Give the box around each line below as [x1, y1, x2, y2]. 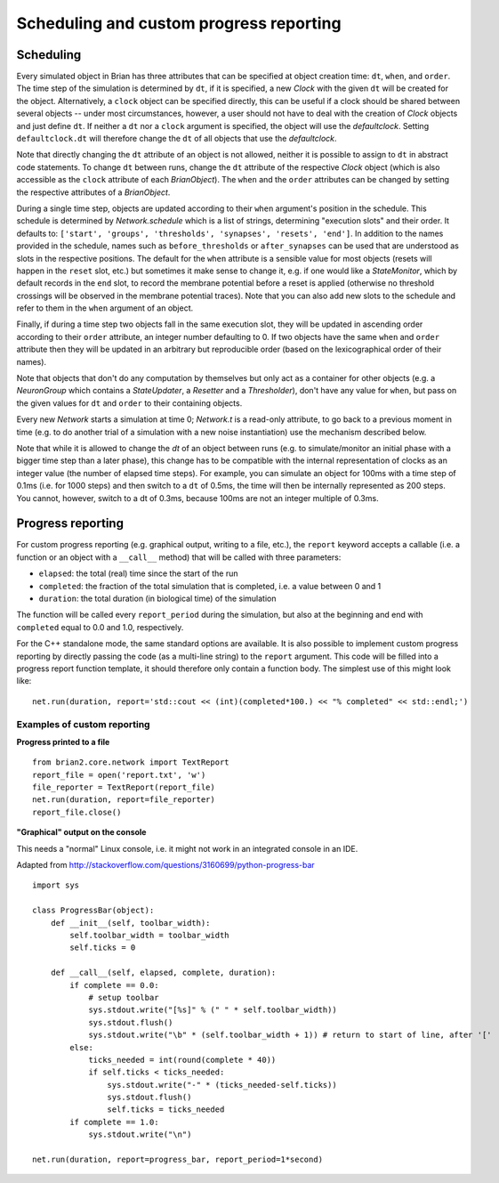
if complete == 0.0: [69, 980, 159, 990]
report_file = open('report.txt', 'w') [32, 770, 206, 780]
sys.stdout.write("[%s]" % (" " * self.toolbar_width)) [88, 1005, 337, 1015]
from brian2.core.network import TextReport [32, 758, 230, 767]
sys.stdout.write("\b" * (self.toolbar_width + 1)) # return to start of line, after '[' [88, 1030, 493, 1041]
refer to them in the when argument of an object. [16, 303, 194, 313]
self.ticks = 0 [69, 943, 136, 952]
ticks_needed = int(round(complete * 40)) [88, 1055, 277, 1065]
